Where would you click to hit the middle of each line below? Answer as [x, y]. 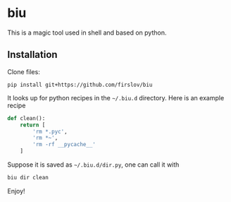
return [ [33, 125]
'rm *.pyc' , [50, 131]
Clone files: [24, 71]
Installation [32, 55]
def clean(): [26, 118]
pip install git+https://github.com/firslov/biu [80, 85]
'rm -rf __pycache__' [64, 145]
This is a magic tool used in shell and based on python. [87, 32]
